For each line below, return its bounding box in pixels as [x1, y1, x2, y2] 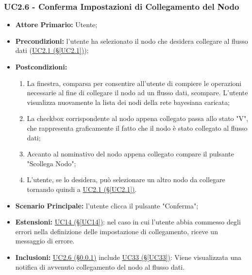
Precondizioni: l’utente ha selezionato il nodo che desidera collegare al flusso [15, 35, 248, 46]
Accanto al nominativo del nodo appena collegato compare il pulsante [27, 149, 234, 159]
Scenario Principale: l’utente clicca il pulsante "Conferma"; [15, 200, 199, 210]
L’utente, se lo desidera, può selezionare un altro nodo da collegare [27, 174, 225, 185]
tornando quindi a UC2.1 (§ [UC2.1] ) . [27, 184, 137, 194]
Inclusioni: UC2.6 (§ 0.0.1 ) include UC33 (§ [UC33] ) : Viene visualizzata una [15, 252, 242, 262]
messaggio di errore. [15, 236, 75, 246]
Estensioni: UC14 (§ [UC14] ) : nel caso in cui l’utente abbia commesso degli [15, 217, 241, 227]
